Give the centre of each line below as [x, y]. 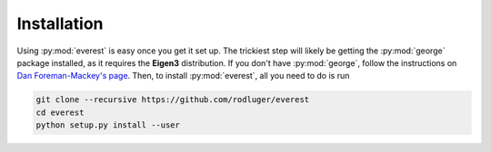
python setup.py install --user [108, 125]
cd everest [60, 112]
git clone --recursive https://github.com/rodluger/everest [173, 100]
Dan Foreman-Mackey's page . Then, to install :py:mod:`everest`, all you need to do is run [183, 76]
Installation [60, 24]
